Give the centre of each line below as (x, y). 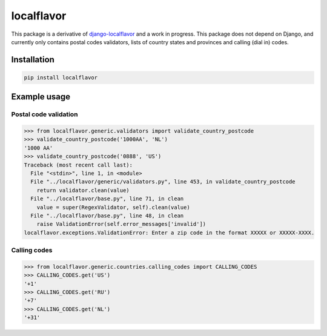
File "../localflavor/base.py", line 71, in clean (107, 199)
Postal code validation (45, 114)
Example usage (41, 97)
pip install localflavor (61, 77)
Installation (33, 60)
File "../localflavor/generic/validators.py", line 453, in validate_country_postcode (163, 182)
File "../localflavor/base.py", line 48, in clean (107, 216)
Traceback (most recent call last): (78, 165)
